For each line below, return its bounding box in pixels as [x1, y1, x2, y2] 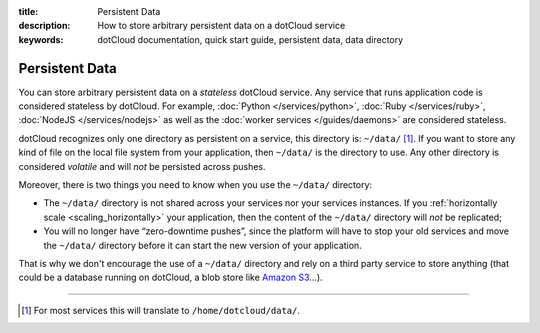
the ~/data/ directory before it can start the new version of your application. [43, 239, 362, 251]
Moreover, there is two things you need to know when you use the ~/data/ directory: [18, 179, 373, 191]
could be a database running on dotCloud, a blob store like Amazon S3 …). [18, 271, 324, 284]
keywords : [18, 33, 64, 45]
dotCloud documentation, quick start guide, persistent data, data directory [97, 33, 404, 45]
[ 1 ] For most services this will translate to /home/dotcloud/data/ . [21, 304, 300, 316]
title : [18, 6, 39, 17]
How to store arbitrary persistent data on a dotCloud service [97, 20, 346, 32]
